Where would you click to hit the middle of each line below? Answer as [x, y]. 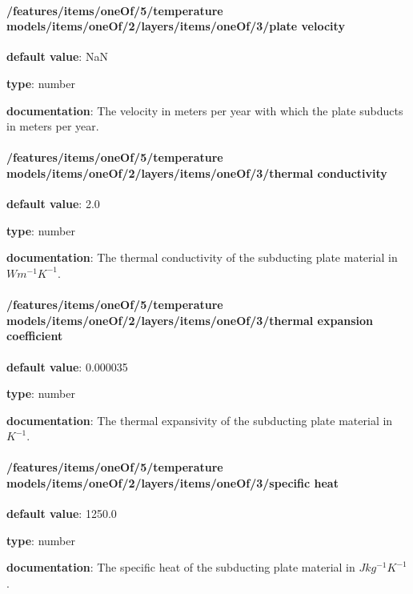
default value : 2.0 [53, 204]
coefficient [35, 336]
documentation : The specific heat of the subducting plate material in [181, 567]
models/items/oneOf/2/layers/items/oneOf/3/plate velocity [176, 26]
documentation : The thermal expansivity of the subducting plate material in [200, 420]
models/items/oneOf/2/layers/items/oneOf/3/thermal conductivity [197, 173]
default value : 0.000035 [67, 366]
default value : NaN [57, 56]
